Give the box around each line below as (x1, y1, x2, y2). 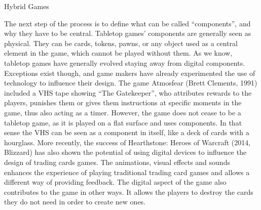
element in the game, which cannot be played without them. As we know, (4, 48, 233, 58)
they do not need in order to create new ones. (4, 196, 146, 207)
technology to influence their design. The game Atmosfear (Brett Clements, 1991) (4, 77, 257, 88)
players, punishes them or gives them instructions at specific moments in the (4, 97, 242, 108)
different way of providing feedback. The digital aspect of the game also (4, 177, 227, 187)
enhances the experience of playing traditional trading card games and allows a (4, 166, 250, 177)
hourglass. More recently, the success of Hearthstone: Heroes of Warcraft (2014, (4, 137, 251, 147)
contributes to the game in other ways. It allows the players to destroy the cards (4, 186, 253, 197)
